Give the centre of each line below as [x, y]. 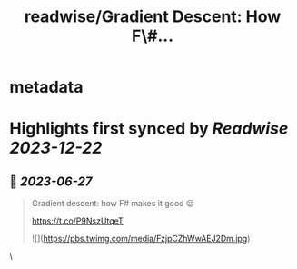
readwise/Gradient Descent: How [153, 17]
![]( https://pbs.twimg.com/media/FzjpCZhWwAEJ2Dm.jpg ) [141, 239]
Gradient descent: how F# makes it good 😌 [113, 204]
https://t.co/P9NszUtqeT [78, 221]
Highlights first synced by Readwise [149, 129]
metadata [46, 87]
